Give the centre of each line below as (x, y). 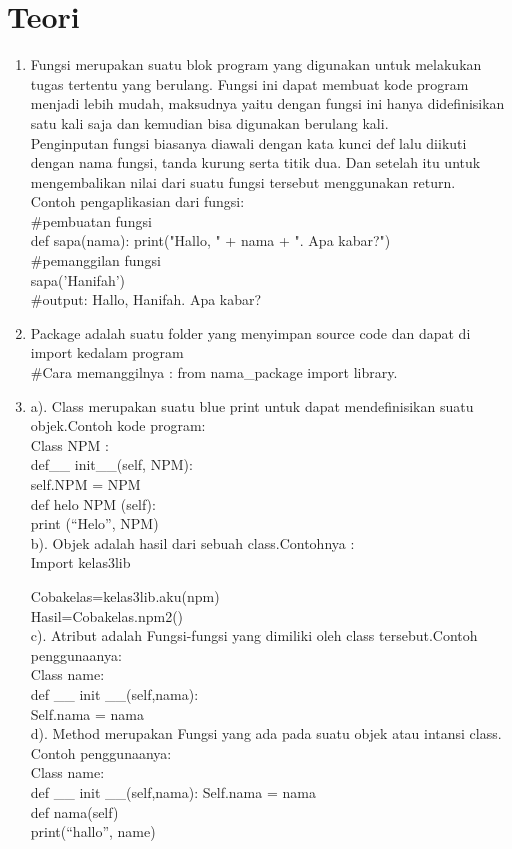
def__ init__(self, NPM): (111, 464)
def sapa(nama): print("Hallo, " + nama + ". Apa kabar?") (210, 240)
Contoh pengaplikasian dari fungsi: (137, 201)
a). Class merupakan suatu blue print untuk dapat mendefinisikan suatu (252, 405)
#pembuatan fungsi (91, 220)
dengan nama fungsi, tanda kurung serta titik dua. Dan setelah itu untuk (255, 162)
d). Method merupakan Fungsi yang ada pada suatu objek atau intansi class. (266, 733)
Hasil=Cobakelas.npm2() (107, 615)
